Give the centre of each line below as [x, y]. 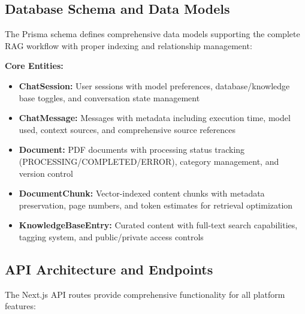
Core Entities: [34, 66]
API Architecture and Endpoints [109, 269]
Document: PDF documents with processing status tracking [132, 150]
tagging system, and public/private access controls [111, 236]
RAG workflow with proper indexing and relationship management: [129, 45]
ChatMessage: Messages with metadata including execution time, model [155, 118]
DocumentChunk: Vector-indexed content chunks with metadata [142, 193]
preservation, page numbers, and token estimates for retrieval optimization [156, 205]
